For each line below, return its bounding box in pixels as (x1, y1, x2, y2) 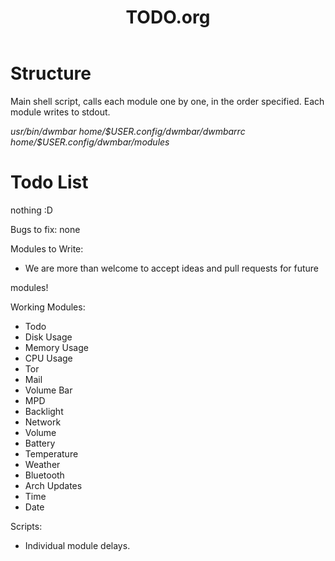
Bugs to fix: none (10, 223, 81, 235)
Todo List (10, 171, 89, 194)
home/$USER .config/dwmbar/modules (10, 136, 170, 148)
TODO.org (125, 6, 211, 29)
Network (24, 416, 62, 428)
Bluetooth (24, 469, 65, 481)
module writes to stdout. (10, 106, 111, 118)
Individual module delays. (24, 539, 131, 551)
